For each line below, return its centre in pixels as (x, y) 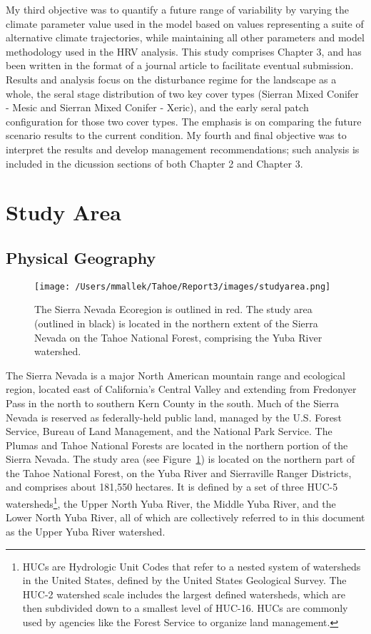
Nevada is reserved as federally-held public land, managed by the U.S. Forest (174, 417)
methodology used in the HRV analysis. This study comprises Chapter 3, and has (184, 51)
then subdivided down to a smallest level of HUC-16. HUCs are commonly (185, 608)
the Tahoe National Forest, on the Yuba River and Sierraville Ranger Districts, (179, 472)
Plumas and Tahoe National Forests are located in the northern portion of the (177, 445)
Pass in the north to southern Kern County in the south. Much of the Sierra (173, 403)
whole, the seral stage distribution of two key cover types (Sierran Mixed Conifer (182, 93)
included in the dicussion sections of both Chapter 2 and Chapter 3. (154, 163)
